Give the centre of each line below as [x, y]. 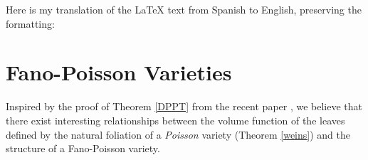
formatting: [30, 23]
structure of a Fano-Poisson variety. [83, 148]
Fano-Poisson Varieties [119, 72]
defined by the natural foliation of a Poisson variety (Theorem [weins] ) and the [178, 134]
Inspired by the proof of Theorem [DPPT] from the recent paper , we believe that [184, 106]
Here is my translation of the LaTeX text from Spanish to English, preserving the [184, 9]
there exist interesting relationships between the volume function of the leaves [175, 120]
